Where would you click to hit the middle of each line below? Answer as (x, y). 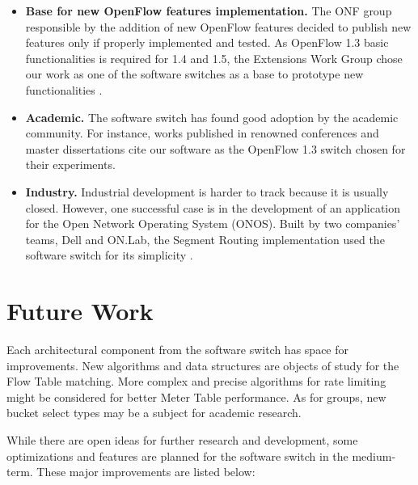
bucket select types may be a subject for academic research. (154, 413)
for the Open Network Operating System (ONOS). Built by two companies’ (213, 224)
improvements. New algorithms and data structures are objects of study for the (203, 365)
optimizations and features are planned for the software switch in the (177, 455)
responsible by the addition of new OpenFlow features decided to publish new (218, 26)
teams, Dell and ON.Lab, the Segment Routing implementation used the (205, 239)
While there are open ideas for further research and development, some (182, 440)
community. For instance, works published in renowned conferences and (202, 133)
